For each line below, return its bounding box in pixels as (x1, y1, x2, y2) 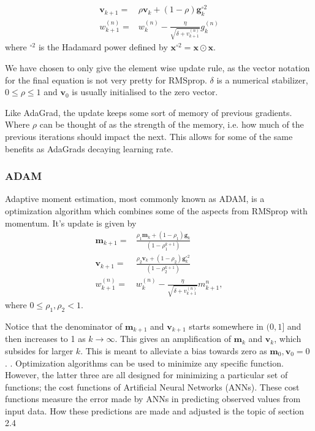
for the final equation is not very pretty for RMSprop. (5, 73, 207, 86)
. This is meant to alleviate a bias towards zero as (80, 344, 267, 357)
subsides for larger (5, 344, 74, 357)
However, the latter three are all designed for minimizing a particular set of (5, 368, 288, 381)
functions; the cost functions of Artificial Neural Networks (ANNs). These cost (5, 380, 300, 393)
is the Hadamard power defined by (38, 41, 168, 53)
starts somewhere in (189, 319, 264, 332)
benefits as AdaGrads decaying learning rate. (5, 142, 173, 155)
